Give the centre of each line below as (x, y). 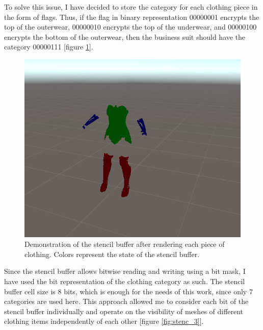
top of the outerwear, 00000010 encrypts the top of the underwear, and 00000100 (130, 27)
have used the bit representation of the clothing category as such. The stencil (125, 281)
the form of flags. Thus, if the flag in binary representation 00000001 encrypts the (132, 17)
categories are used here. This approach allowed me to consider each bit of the (126, 301)
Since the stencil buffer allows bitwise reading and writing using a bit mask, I (125, 271)
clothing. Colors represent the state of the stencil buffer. (112, 254)
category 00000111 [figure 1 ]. (49, 47)
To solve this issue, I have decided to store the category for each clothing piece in (131, 7)
